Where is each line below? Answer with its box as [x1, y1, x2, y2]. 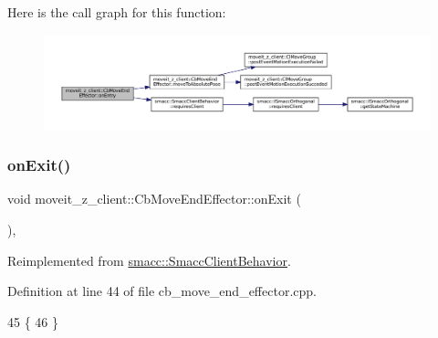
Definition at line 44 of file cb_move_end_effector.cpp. [7, 281, 317, 301]
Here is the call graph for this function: [7, 3, 226, 21]
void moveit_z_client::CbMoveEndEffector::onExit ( [7, 189, 301, 208]
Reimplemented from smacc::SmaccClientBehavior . [7, 250, 291, 269]
